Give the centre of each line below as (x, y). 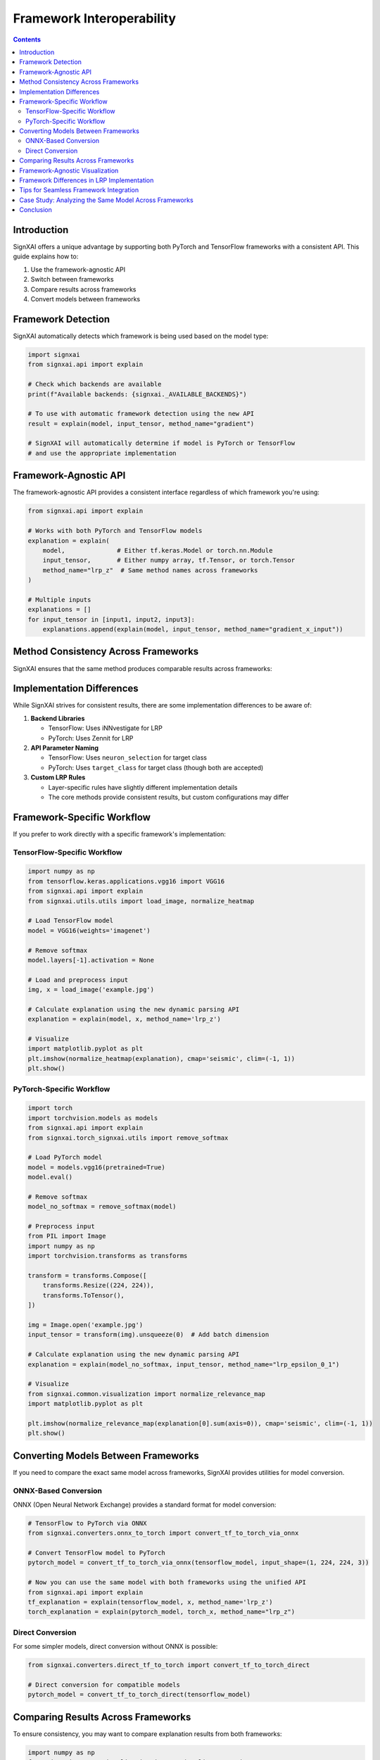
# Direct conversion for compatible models (104, 1685)
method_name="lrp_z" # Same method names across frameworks (150, 570)
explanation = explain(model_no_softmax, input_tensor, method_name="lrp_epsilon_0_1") (184, 1364)
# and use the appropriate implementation (102, 453)
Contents (27, 39)
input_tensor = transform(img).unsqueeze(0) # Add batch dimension (148, 1335)
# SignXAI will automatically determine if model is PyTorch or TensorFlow (161, 443)
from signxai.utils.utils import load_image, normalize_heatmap (141, 901)
